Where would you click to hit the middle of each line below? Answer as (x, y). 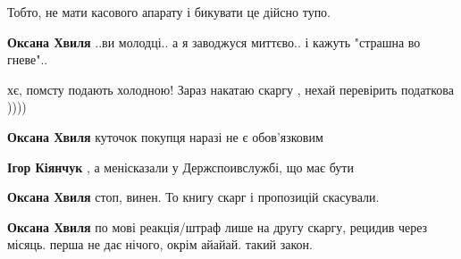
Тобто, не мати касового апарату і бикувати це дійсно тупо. (169, 12)
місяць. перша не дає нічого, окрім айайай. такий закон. (160, 244)
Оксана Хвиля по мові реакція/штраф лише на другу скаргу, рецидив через (218, 226)
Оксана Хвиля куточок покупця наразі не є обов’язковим (165, 136)
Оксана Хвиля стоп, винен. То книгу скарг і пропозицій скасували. (193, 197)
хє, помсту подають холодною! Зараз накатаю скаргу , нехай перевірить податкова (230, 89)
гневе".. (28, 59)
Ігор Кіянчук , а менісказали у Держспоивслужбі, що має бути (180, 167)
